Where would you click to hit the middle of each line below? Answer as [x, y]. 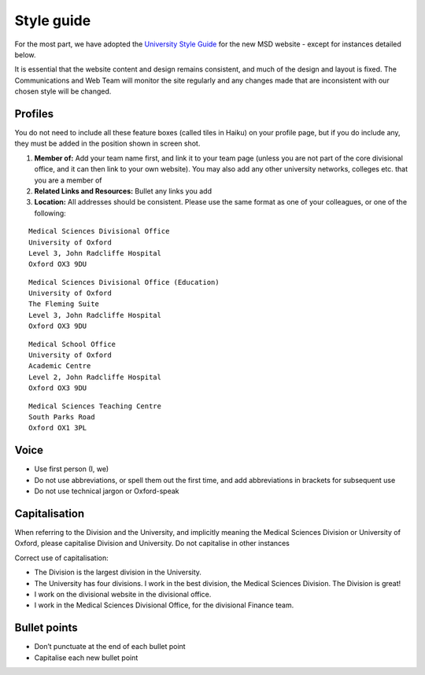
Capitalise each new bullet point [86, 658]
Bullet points [46, 628]
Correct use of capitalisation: [62, 558]
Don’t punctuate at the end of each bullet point [110, 647]
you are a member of [68, 180]
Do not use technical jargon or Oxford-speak [107, 491]
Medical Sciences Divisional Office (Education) [124, 282]
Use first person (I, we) [72, 469]
